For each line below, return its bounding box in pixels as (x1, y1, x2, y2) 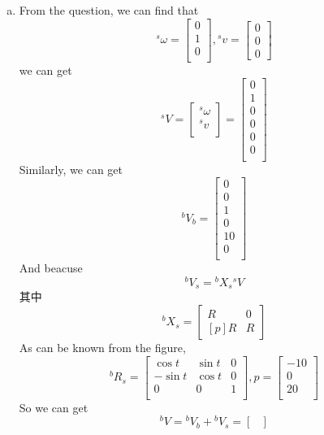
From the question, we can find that (19, 2, 199, 18)
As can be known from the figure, (19, 339, 186, 356)
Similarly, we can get (19, 160, 123, 177)
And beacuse (19, 259, 83, 276)
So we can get (19, 398, 89, 415)
